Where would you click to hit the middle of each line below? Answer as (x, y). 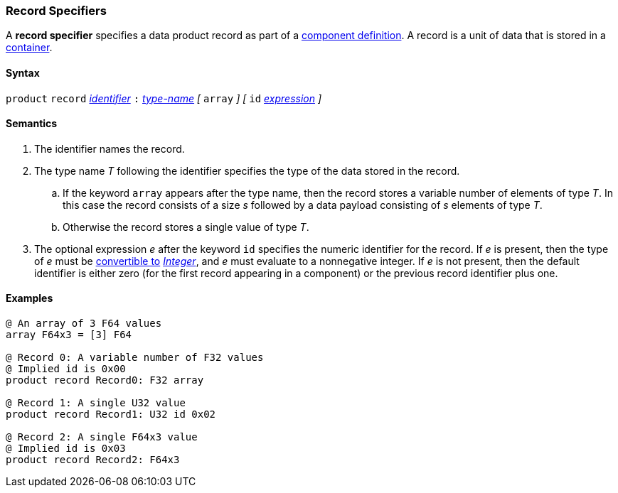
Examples (30, 298)
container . (29, 48)
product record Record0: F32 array (105, 380)
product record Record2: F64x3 (93, 460)
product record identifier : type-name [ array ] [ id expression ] (164, 98)
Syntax (23, 72)
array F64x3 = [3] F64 (69, 335)
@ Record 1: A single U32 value (96, 403)
